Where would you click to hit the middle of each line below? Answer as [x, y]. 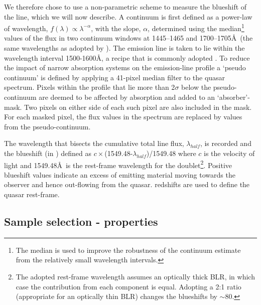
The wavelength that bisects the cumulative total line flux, [94, 143]
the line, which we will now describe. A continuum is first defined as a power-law [128, 16]
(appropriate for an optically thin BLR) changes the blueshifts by [116, 296]
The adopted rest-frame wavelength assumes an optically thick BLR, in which [135, 276]
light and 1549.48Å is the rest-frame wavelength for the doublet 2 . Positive [118, 164]
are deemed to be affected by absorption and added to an [127, 97]
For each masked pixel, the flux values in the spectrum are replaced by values [123, 117]
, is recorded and [226, 143]
